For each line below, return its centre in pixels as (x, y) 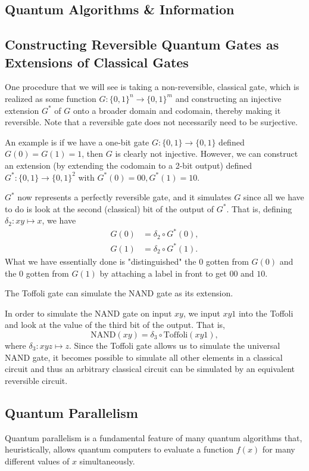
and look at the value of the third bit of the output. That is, (115, 325)
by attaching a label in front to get (163, 273)
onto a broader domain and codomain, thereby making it (177, 110)
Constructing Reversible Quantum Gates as (142, 44)
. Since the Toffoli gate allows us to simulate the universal (174, 345)
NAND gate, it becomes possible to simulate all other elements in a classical (144, 357)
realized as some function (51, 98)
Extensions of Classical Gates (97, 62)
